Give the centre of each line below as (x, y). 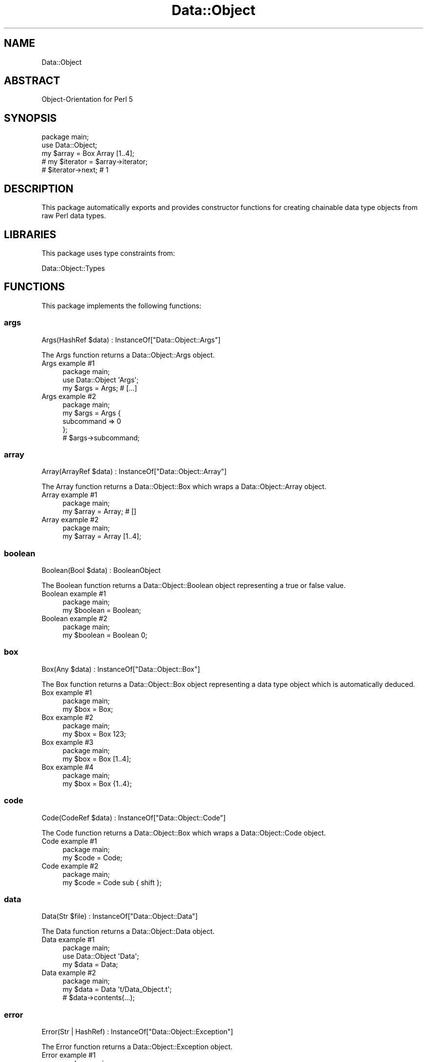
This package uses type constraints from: (108, 253)
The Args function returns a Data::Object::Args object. (128, 355)
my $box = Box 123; (94, 734)
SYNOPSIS (30, 118)
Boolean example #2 (75, 619)
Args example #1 (68, 363)
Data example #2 (69, 973)
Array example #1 (69, 495)
